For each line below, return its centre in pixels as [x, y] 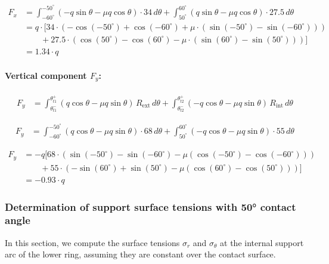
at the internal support [262, 242]
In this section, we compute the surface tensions [92, 242]
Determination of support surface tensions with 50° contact [150, 206]
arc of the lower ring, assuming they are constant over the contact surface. [140, 254]
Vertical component [46, 75]
